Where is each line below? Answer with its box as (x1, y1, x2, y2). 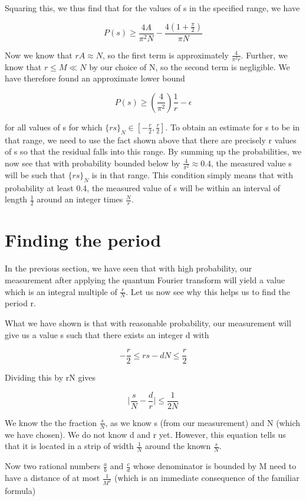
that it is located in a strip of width (5, 440, 134, 452)
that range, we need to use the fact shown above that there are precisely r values (5, 133, 297, 146)
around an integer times (37, 193, 123, 205)
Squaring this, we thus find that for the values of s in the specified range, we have (5, 2, 300, 14)
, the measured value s (211, 156, 292, 169)
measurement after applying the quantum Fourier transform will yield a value (5, 274, 285, 286)
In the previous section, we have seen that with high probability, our (5, 262, 252, 274)
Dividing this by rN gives (5, 371, 96, 384)
